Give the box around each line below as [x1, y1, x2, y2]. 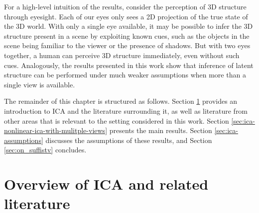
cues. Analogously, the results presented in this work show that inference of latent [4, 60, 254, 70]
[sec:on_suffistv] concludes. [4, 144, 87, 155]
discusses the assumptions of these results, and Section [45, 135, 212, 145]
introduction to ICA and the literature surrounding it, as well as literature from [4, 105, 248, 116]
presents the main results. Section [109, 125, 212, 136]
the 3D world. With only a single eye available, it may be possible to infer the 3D [4, 21, 253, 31]
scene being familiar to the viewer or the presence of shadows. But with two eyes [4, 40, 251, 51]
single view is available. [4, 79, 75, 89]
